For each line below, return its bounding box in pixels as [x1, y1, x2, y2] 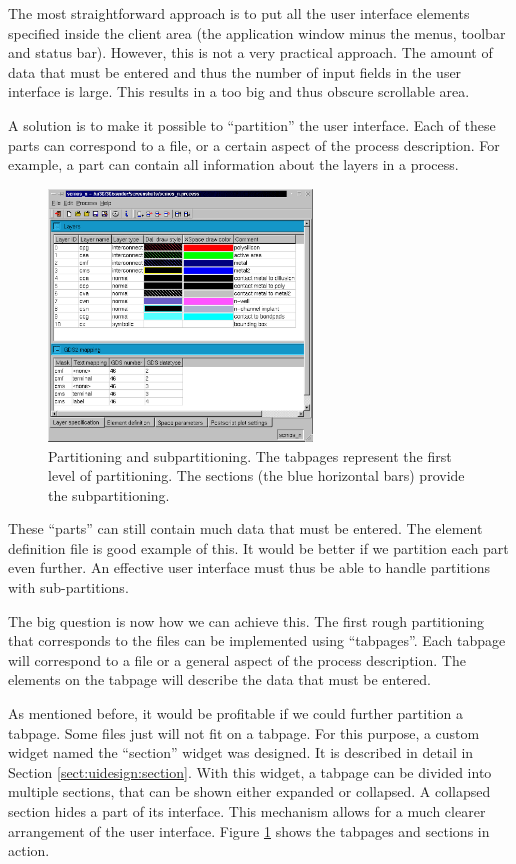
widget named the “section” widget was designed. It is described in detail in [8, 742, 474, 763]
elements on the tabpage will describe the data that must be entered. [8, 669, 431, 690]
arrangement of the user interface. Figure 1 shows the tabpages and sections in [8, 820, 490, 841]
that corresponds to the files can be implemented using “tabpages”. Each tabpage [8, 630, 506, 651]
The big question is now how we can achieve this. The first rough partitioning [8, 610, 485, 631]
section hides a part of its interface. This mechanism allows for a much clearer [8, 801, 486, 822]
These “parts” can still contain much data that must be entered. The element [8, 518, 483, 539]
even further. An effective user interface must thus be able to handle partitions [8, 557, 490, 578]
